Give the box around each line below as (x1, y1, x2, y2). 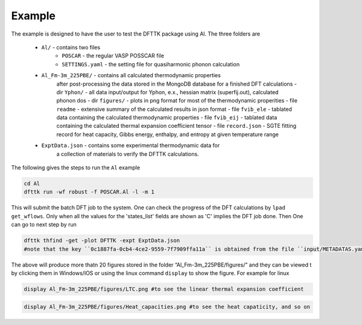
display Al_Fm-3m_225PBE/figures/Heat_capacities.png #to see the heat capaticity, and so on (24, 303, 311, 311)
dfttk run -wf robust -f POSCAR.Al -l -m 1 (24, 189, 155, 195)
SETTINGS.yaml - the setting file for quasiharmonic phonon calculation (62, 60, 240, 68)
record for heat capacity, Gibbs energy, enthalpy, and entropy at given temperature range (56, 130, 279, 138)
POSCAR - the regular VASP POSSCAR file (62, 52, 164, 60)
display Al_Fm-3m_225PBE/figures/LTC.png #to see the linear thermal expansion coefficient (24, 285, 304, 292)
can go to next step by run (11, 221, 77, 229)
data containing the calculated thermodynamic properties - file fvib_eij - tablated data (56, 114, 278, 121)
